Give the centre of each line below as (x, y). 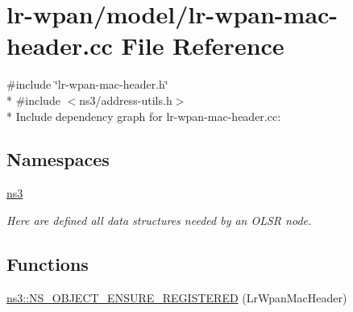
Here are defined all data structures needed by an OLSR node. (159, 220)
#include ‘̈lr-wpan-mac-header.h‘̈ (87, 84)
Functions (48, 263)
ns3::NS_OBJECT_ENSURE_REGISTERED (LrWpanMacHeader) (177, 297)
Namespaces (58, 159)
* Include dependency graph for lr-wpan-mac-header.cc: (144, 116)
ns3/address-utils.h (126, 100)
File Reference (203, 46)
